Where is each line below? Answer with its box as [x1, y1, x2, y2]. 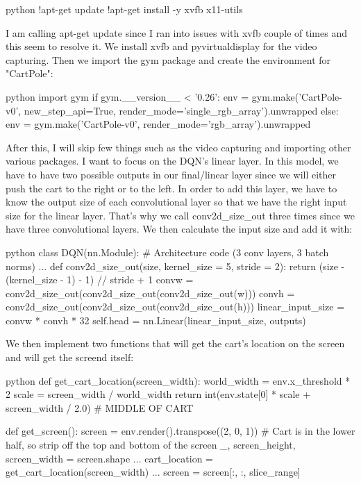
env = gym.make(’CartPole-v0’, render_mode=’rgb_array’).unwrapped [6, 117, 311, 131]
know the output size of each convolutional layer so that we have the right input [6, 194, 347, 209]
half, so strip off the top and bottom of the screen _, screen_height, [6, 437, 296, 452]
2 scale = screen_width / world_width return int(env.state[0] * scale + [6, 387, 311, 401]
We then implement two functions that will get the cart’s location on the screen [6, 336, 345, 351]
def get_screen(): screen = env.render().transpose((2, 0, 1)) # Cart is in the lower [6, 424, 355, 438]
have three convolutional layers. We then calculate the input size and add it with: [6, 222, 353, 236]
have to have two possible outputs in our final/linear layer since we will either [6, 167, 337, 181]
